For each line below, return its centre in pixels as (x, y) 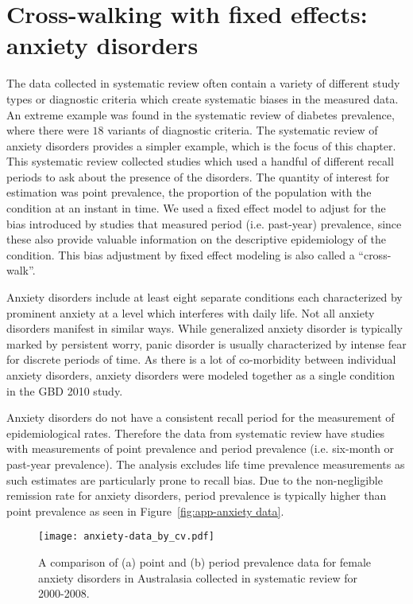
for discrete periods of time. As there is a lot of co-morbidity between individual (201, 359)
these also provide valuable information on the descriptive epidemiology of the (196, 239)
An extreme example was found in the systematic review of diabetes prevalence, (201, 114)
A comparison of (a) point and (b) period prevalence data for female (205, 562)
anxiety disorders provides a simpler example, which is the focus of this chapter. (201, 145)
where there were (48, 130)
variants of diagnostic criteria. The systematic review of (243, 130)
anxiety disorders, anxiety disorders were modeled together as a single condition (201, 375)
